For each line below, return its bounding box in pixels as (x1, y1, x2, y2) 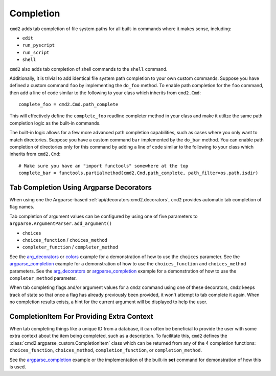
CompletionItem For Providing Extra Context (9, 312, 153, 321)
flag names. (9, 204, 34, 210)
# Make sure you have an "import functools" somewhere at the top (18, 163, 189, 169)
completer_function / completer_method (22, 244, 119, 250)
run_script (22, 49, 50, 55)
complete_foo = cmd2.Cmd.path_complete (18, 101, 119, 108)
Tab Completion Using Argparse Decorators (9, 183, 152, 192)
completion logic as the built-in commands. (9, 120, 101, 126)
